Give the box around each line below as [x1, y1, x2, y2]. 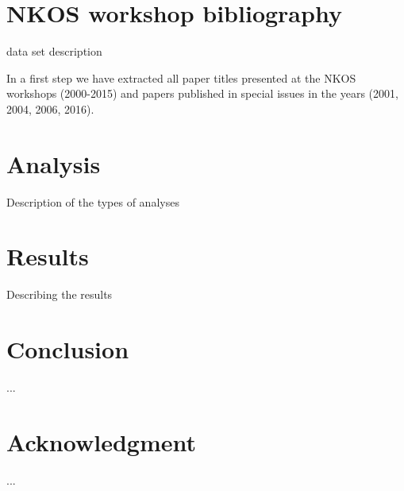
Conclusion [6, 333, 129, 365]
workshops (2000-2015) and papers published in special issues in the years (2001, [6, 85, 398, 102]
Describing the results [6, 286, 113, 303]
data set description [6, 43, 102, 60]
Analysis [6, 147, 101, 180]
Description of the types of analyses [6, 193, 179, 210]
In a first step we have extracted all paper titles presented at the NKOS [6, 69, 356, 86]
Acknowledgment [6, 425, 196, 458]
